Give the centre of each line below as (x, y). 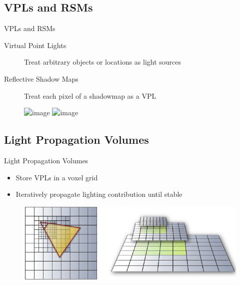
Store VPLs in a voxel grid (57, 177)
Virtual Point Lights (35, 45)
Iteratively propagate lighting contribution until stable (99, 194)
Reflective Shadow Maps (41, 78)
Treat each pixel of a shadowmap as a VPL (90, 95)
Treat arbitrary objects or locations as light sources (103, 62)
